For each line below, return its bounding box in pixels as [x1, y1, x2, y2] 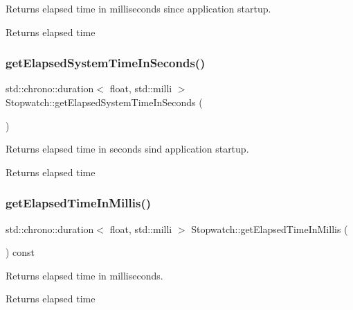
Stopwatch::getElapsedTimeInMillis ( [191, 221, 348, 236]
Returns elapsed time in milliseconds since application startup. [6, 1, 271, 15]
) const [6, 245, 35, 259]
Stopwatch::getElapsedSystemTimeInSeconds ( [6, 95, 203, 109]
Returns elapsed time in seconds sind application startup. [6, 141, 249, 156]
